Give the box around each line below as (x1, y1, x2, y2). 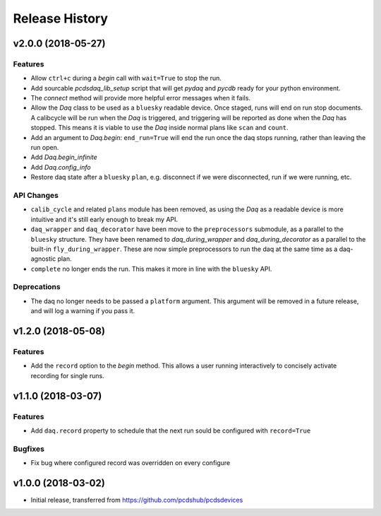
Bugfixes (13, 444, 45, 454)
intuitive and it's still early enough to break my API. (30, 215, 179, 223)
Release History (13, 11, 109, 26)
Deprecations (13, 282, 61, 292)
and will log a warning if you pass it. (30, 307, 135, 315)
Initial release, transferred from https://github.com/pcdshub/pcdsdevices (30, 496, 243, 504)
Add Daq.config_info (30, 163, 91, 171)
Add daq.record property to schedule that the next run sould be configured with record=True (30, 426, 311, 435)
